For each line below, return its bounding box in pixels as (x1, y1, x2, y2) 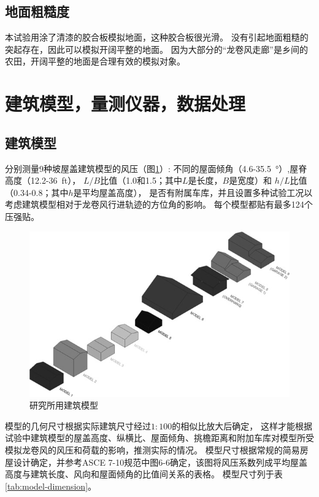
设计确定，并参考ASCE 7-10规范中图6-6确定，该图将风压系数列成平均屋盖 (13, 455, 307, 468)
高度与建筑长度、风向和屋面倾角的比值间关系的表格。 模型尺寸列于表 (5, 468, 283, 480)
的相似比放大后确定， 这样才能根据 (172, 419, 312, 432)
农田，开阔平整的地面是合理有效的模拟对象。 (5, 55, 185, 68)
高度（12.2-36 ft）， (5, 174, 81, 187)
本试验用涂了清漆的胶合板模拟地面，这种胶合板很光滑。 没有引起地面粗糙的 (5, 31, 309, 44)
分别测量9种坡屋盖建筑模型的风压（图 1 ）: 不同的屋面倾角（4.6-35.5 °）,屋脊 (5, 162, 307, 174)
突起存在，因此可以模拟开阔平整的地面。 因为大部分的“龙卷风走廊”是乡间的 (5, 42, 308, 55)
